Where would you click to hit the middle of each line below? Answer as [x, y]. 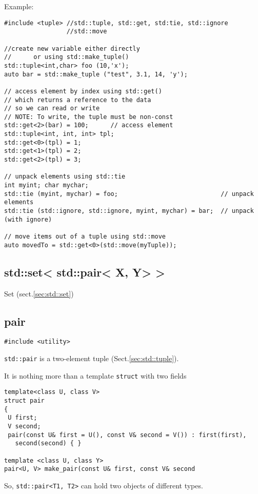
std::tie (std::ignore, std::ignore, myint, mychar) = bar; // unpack [129, 211]
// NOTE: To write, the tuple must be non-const [89, 117]
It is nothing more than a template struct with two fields [95, 375]
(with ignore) [28, 219]
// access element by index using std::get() [83, 91]
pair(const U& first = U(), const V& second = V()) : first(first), [127, 435]
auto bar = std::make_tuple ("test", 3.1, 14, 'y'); [96, 74]
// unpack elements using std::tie [65, 177]
